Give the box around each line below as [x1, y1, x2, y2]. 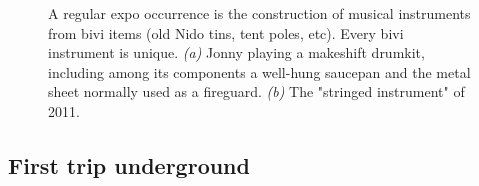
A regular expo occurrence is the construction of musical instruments [48, 3, 471, 23]
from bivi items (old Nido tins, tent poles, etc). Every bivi [48, 22, 404, 43]
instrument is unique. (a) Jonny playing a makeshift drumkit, [48, 42, 425, 63]
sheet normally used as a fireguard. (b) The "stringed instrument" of [48, 81, 465, 102]
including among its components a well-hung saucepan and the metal [48, 61, 471, 82]
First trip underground [8, 149, 250, 180]
